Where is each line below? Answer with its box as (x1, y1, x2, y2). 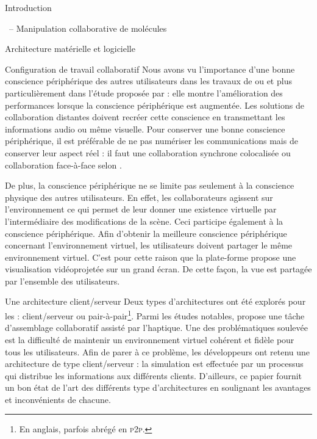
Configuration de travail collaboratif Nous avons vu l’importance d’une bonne (5, 62, 295, 75)
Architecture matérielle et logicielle (5, 42, 135, 55)
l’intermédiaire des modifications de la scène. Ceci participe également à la (5, 214, 283, 227)
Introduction (5, 1, 52, 13)
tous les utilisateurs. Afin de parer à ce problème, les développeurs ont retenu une (5, 345, 310, 358)
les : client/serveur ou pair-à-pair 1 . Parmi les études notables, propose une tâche (5, 308, 305, 322)
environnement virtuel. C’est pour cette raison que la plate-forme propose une (5, 250, 296, 263)
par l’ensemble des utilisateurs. (5, 274, 120, 287)
